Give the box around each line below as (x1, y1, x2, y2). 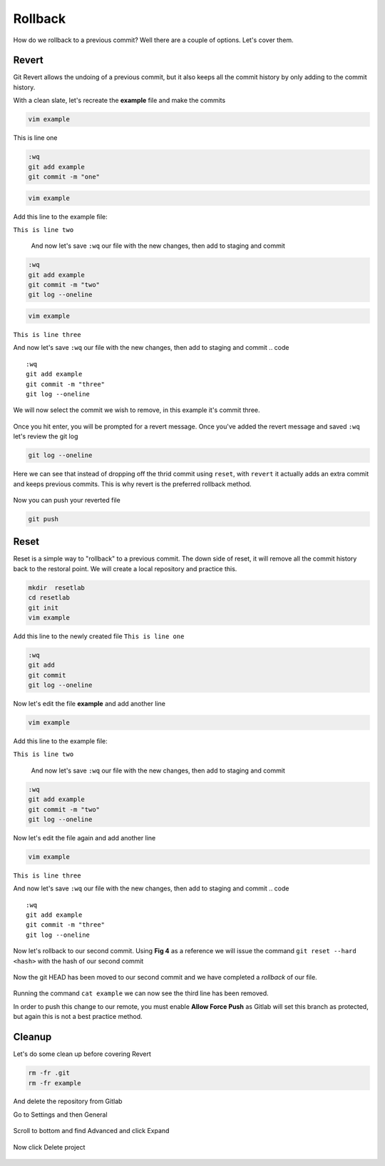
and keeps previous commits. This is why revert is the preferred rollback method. (13, 479, 252, 488)
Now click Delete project (13, 1142, 86, 1151)
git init (28, 603, 59, 612)
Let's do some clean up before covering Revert (13, 1050, 151, 1058)
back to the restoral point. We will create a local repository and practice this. (13, 564, 237, 573)
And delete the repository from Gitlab (13, 1097, 123, 1106)
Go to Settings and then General (13, 1110, 108, 1119)
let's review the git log (13, 432, 78, 441)
